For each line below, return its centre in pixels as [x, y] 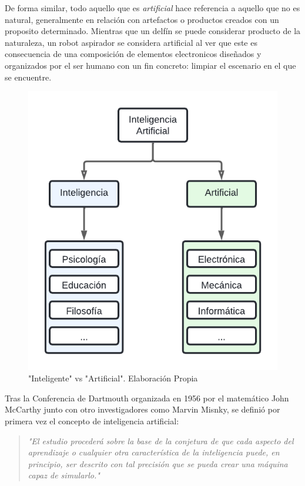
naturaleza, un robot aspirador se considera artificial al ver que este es [131, 42]
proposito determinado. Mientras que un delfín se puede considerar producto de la [153, 31]
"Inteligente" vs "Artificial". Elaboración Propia [113, 378]
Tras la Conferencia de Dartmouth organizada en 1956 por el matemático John [147, 398]
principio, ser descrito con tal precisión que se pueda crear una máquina [158, 463]
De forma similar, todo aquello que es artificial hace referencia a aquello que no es [152, 8]
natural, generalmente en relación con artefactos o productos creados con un [142, 19]
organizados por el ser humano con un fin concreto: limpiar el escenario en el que [150, 65]
